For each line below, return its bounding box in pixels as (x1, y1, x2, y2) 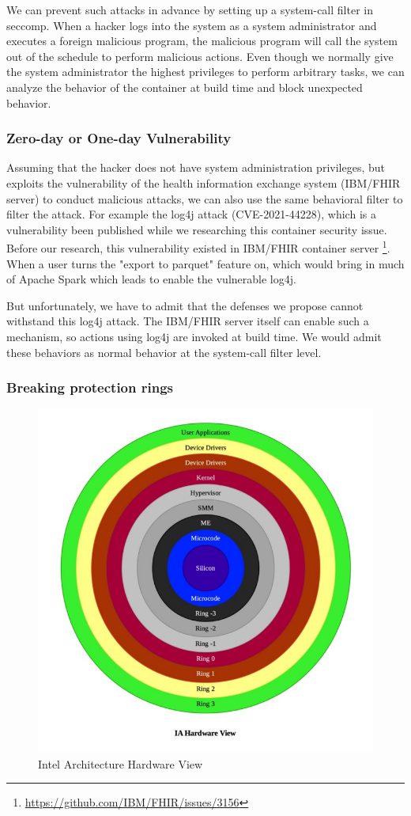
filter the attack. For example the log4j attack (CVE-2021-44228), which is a (6, 206, 376, 222)
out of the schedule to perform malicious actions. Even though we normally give (6, 47, 394, 64)
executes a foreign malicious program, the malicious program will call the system (6, 32, 398, 49)
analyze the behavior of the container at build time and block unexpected (6, 78, 363, 95)
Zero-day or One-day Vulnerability (6, 128, 232, 148)
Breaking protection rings (6, 378, 174, 397)
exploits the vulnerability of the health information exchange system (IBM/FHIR (6, 174, 401, 191)
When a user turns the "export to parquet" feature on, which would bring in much (6, 255, 405, 271)
